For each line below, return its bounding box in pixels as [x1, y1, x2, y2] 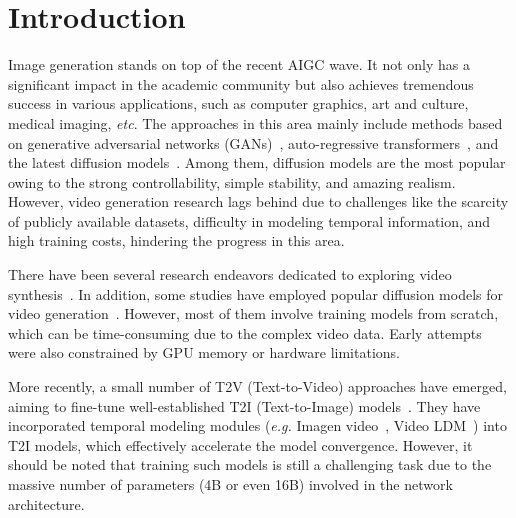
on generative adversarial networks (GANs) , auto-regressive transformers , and [8, 132, 499, 153]
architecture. [8, 493, 85, 514]
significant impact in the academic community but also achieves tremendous [8, 73, 474, 94]
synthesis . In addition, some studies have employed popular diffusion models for [8, 283, 503, 304]
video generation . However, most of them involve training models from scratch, [8, 303, 499, 324]
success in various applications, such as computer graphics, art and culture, [8, 93, 469, 114]
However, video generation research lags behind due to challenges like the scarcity [8, 191, 509, 212]
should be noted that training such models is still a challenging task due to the [8, 454, 492, 475]
